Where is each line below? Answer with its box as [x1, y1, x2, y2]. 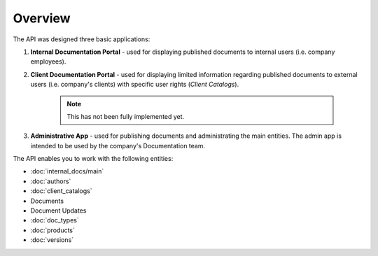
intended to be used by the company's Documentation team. [30, 141, 206, 150]
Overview [13, 10, 71, 26]
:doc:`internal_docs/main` [30, 167, 104, 176]
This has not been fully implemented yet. [66, 112, 185, 120]
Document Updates [30, 206, 87, 215]
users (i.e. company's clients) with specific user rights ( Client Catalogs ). [30, 80, 239, 89]
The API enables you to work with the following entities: [13, 155, 174, 163]
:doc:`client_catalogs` [30, 187, 92, 195]
